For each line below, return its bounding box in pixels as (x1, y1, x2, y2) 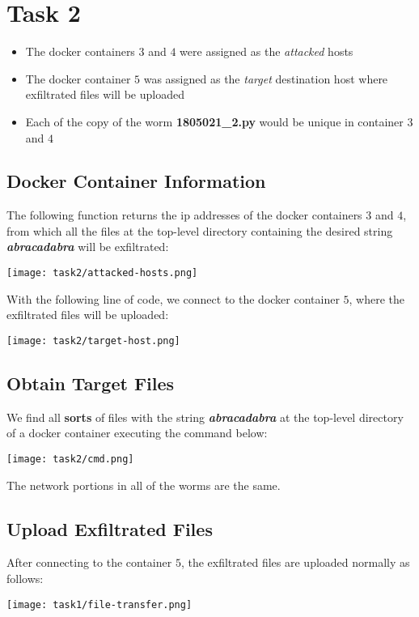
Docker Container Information (6, 168, 266, 194)
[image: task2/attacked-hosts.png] (6, 267, 198, 279)
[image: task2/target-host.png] (6, 334, 180, 347)
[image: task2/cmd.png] (6, 453, 134, 465)
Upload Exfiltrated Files (6, 516, 213, 541)
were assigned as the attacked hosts (180, 43, 353, 60)
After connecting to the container (6, 554, 172, 571)
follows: (6, 570, 44, 587)
